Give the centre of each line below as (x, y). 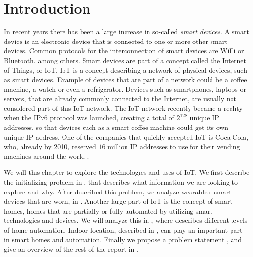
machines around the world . (47, 156)
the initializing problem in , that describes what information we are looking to (121, 182)
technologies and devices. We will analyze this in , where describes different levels (126, 220)
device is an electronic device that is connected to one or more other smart (116, 41)
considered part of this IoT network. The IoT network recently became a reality (123, 108)
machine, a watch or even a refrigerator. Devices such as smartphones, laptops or (125, 89)
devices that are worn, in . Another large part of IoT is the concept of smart (118, 201)
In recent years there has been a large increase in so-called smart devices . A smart (126, 32)
